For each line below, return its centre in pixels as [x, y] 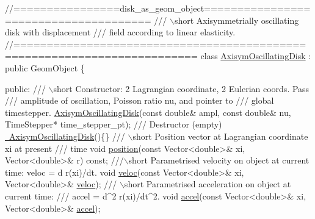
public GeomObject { [45, 67]
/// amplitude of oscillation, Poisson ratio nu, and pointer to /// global [139, 100]
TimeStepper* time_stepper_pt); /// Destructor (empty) [114, 124]
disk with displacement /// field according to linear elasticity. [120, 32]
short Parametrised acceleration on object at [208, 184]
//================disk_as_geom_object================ [158, 8]
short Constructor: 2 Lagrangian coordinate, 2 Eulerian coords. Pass [181, 88]
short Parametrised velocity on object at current [219, 160]
